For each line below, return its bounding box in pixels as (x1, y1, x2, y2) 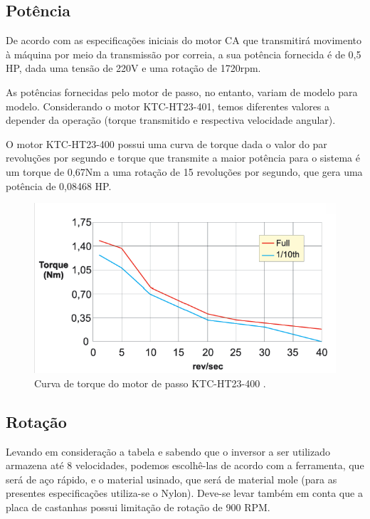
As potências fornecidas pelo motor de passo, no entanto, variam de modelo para (6, 84, 358, 99)
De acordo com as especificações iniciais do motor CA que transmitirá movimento (6, 33, 361, 48)
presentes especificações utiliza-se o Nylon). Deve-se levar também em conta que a (6, 486, 363, 500)
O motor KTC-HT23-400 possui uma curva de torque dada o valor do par (6, 136, 327, 151)
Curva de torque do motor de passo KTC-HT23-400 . (34, 375, 266, 390)
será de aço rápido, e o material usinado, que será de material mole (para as (6, 471, 337, 486)
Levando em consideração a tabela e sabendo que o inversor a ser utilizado (6, 444, 331, 458)
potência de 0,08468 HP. (6, 178, 112, 193)
